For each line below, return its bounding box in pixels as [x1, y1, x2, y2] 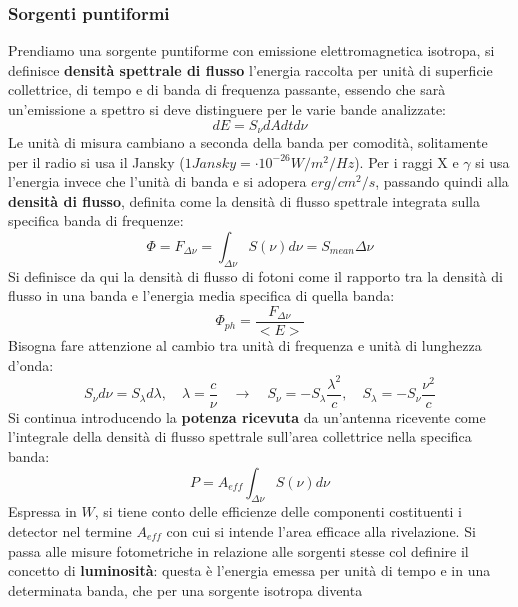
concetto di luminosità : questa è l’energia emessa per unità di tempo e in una [8, 560, 491, 581]
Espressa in [8, 501, 77, 522]
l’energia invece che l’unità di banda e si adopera [8, 171, 307, 192]
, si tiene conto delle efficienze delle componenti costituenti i [94, 501, 463, 522]
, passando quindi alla [375, 171, 509, 192]
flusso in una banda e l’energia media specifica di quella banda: [8, 285, 395, 306]
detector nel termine [8, 520, 132, 541]
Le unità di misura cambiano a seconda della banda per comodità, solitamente [8, 132, 488, 153]
